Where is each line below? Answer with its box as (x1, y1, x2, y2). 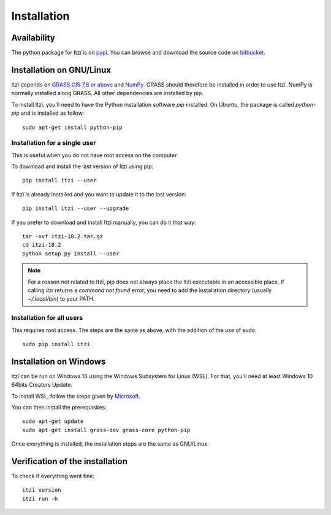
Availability (11, 33, 55, 43)
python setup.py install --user (22, 250, 120, 257)
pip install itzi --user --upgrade (22, 205, 129, 212)
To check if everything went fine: (11, 473, 95, 480)
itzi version (22, 487, 61, 494)
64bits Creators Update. (11, 381, 73, 389)
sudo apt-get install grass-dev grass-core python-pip (22, 427, 191, 433)
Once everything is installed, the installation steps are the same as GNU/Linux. (11, 440, 209, 447)
